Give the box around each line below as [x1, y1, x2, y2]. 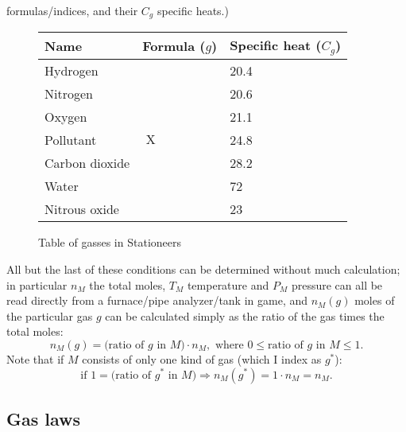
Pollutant [44, 130, 97, 150]
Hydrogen [44, 61, 99, 80]
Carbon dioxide [44, 154, 130, 173]
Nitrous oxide [44, 200, 119, 219]
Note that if [6, 350, 64, 367]
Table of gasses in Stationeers [38, 234, 181, 251]
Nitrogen [44, 84, 93, 103]
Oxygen [44, 107, 87, 126]
